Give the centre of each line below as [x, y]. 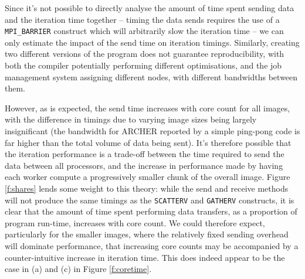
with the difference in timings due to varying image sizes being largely [131, 119]
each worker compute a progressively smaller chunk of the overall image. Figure [148, 177]
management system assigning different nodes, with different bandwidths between [151, 76]
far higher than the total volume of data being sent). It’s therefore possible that [148, 142]
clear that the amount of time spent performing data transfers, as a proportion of [151, 211]
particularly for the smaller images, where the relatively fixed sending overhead [147, 234]
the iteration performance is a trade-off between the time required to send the [145, 154]
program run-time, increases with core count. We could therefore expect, [135, 222]
